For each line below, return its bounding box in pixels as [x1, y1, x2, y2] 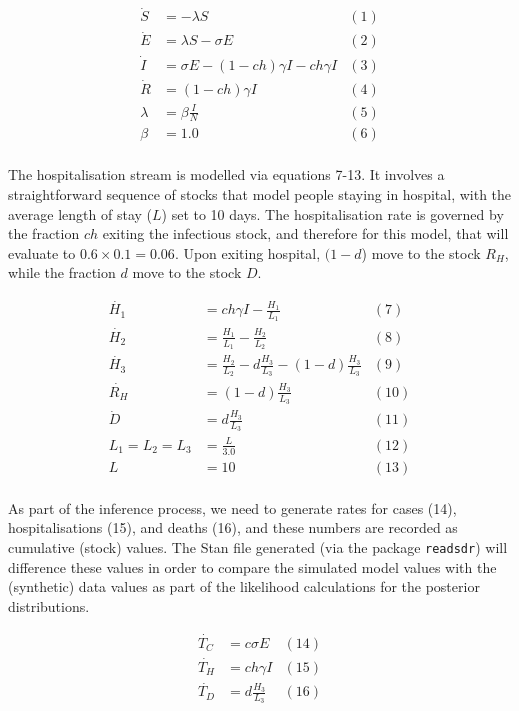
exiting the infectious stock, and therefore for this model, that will [102, 223, 509, 244]
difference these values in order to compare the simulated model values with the [8, 556, 497, 577]
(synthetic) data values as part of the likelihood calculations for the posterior [8, 576, 480, 597]
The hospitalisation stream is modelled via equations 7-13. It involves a [8, 164, 445, 185]
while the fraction [8, 262, 116, 283]
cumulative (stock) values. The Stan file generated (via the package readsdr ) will [8, 537, 508, 558]
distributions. [8, 595, 90, 616]
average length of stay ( [8, 203, 152, 224]
